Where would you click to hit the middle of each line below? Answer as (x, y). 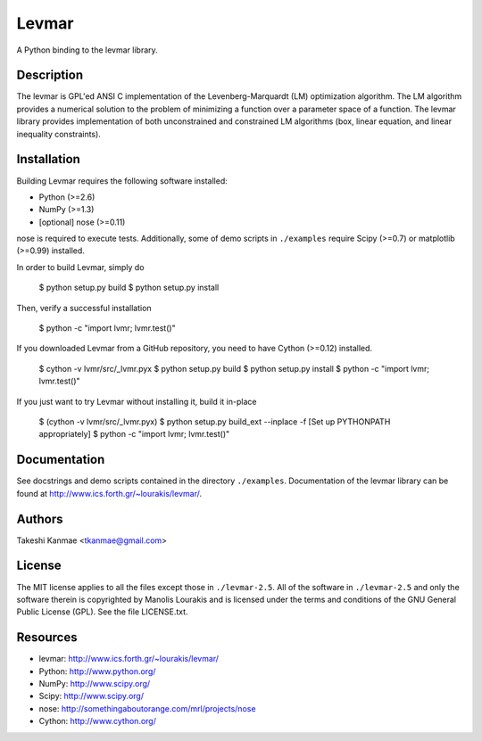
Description (50, 75)
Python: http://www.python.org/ (97, 671)
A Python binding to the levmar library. (87, 50)
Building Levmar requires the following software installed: (122, 181)
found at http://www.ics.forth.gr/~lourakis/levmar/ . (109, 493)
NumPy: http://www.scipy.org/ (95, 683)
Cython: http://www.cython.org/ (97, 721)
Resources (47, 638)
